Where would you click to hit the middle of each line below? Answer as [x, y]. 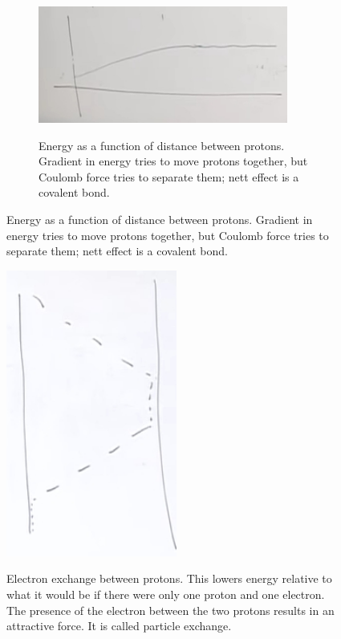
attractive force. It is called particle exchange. [119, 626]
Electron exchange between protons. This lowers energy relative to [169, 578]
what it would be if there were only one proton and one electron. [166, 594]
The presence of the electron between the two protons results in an [170, 610]
